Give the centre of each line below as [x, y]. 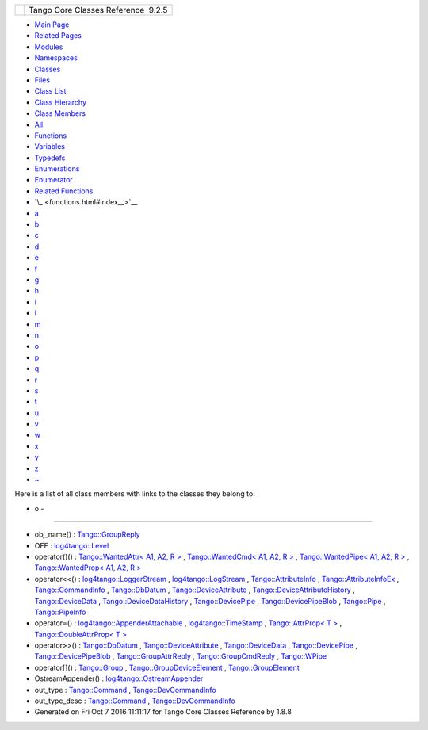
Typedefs [50, 158]
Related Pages [58, 36]
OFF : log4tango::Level [72, 545]
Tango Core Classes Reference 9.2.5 [98, 10]
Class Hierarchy [61, 102]
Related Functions [64, 191]
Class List [50, 91]
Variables [50, 147]
